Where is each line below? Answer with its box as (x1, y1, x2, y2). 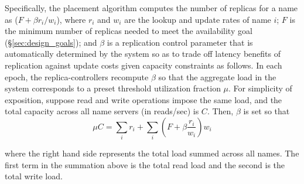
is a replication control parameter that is (107, 36, 253, 48)
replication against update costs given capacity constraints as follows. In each (5, 59, 282, 71)
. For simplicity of (228, 82, 292, 94)
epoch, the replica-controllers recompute (5, 70, 149, 83)
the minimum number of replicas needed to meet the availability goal (5, 25, 252, 37)
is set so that (243, 105, 290, 117)
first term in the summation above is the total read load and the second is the (5, 158, 285, 171)
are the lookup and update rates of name (124, 13, 271, 25)
